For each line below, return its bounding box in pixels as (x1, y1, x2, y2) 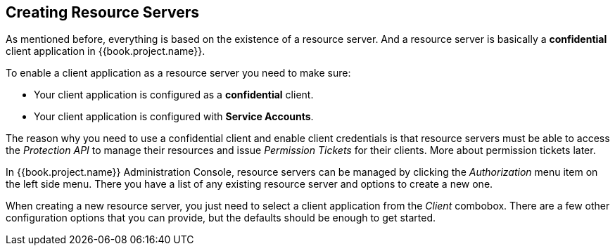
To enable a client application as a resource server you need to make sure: (6, 67, 351, 79)
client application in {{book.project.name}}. (6, 45, 205, 58)
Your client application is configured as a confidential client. (34, 89, 314, 101)
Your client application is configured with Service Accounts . (34, 110, 314, 123)
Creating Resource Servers (6, 4, 199, 21)
